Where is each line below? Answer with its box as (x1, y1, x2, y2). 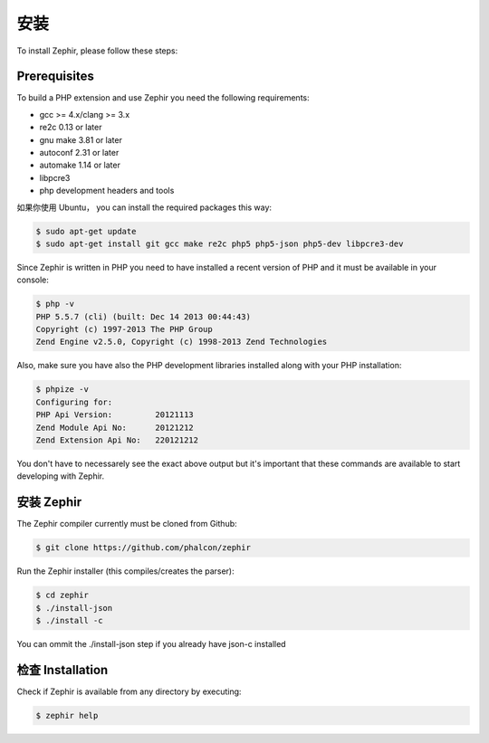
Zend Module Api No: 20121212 (35, 422, 194, 433)
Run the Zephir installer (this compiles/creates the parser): (16, 566, 235, 576)
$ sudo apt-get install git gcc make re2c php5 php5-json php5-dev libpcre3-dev (35, 238, 404, 249)
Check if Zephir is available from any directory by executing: (16, 686, 242, 697)
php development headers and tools (39, 186, 175, 196)
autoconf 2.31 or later (39, 148, 120, 158)
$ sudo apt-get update (35, 226, 137, 236)
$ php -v (35, 299, 75, 310)
